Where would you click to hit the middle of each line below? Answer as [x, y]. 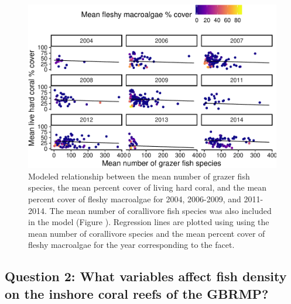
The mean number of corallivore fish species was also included [160, 210]
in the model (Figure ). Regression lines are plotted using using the [149, 222]
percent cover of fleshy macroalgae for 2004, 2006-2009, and [135, 198]
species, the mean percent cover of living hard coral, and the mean [148, 187]
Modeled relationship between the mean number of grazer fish [139, 176]
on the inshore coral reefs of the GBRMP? [137, 293]
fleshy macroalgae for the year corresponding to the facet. [131, 245]
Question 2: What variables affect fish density [146, 276]
